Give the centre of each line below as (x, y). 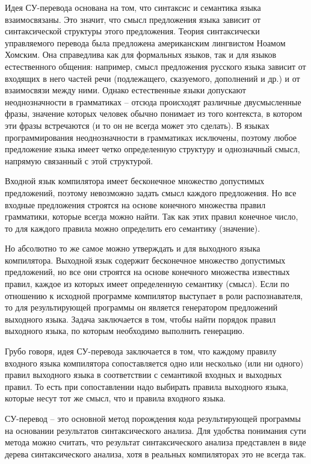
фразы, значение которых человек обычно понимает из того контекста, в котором (154, 113)
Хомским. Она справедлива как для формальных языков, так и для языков (141, 54)
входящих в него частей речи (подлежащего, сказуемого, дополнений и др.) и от (152, 78)
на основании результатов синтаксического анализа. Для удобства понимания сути (155, 430)
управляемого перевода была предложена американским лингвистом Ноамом (145, 42)
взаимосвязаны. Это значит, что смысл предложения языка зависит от (133, 19)
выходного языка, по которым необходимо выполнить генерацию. (125, 331)
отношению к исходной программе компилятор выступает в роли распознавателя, (154, 295)
